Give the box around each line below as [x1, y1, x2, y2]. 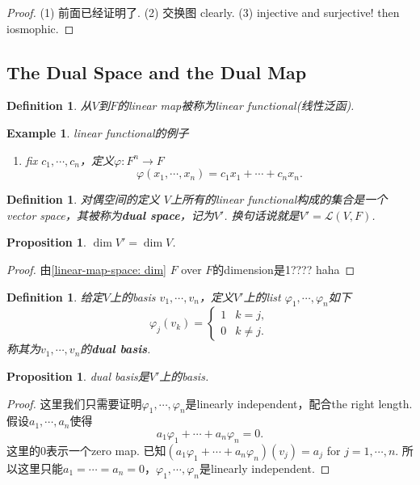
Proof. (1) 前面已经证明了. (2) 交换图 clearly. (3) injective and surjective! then [6, 4, 400, 20]
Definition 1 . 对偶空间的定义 [6, 191, 160, 208]
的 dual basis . [80, 340, 151, 357]
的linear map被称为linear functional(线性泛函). [116, 97, 355, 114]
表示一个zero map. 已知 [46, 441, 166, 458]
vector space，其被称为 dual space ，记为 [6, 206, 214, 223]
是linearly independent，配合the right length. [185, 394, 413, 411]
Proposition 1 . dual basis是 [6, 367, 149, 384]
